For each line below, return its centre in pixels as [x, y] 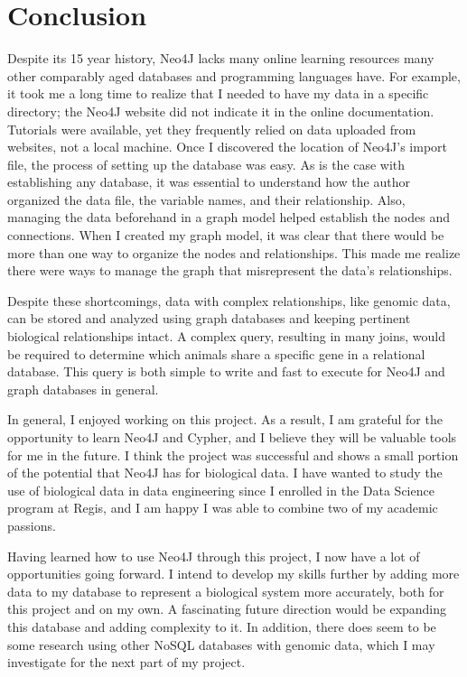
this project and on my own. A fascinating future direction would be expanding [227, 609]
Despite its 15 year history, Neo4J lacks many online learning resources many [221, 58]
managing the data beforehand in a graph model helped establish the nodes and [229, 217]
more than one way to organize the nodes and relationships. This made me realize [234, 252]
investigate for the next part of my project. [126, 662]
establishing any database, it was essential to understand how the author [209, 182]
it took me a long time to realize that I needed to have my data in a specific [218, 93]
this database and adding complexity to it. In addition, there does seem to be [222, 626]
